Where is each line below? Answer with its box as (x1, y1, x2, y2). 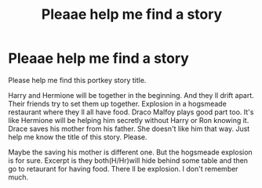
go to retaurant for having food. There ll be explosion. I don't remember (8, 164, 238, 173)
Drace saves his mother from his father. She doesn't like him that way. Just (8, 124, 250, 133)
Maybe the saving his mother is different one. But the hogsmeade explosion (8, 147, 253, 157)
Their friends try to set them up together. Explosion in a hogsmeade (8, 99, 227, 108)
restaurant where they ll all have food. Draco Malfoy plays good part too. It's (8, 107, 254, 117)
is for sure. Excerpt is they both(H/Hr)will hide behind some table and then (8, 155, 249, 165)
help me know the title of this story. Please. (8, 132, 147, 142)
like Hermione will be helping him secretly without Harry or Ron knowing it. (8, 115, 249, 125)
